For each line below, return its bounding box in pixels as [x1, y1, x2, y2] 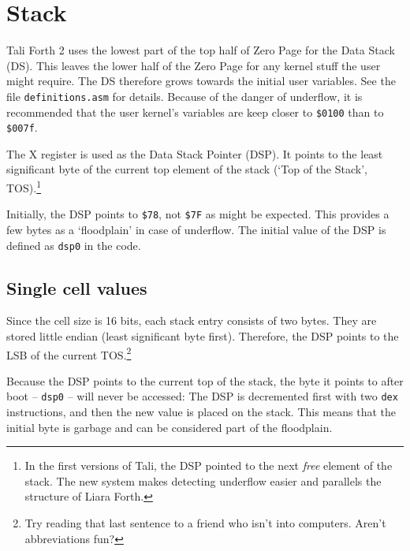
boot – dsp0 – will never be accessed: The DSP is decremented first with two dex [6, 388, 398, 404]
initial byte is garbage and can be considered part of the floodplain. [6, 419, 333, 435]
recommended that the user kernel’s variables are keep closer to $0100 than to [6, 103, 384, 120]
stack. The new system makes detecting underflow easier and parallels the [24, 472, 382, 489]
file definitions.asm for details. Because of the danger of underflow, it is [6, 87, 363, 104]
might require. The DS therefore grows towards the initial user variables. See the [6, 73, 396, 89]
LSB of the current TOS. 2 [6, 344, 132, 363]
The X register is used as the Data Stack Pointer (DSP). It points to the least [6, 145, 383, 162]
